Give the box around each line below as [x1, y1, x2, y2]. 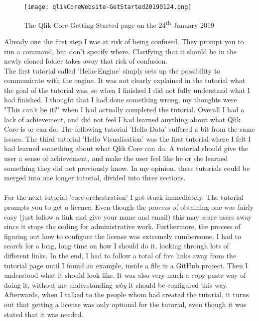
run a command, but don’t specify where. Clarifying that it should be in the [4, 46, 237, 56]
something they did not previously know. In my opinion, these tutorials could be [4, 162, 250, 173]
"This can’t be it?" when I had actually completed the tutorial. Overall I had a [4, 104, 245, 115]
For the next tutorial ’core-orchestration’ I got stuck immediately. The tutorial [4, 192, 244, 202]
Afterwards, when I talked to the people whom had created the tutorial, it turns [4, 289, 249, 300]
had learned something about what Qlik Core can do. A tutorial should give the [4, 143, 248, 154]
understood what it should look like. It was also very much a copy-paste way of [4, 270, 246, 280]
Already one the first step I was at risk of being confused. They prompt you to [4, 36, 244, 46]
